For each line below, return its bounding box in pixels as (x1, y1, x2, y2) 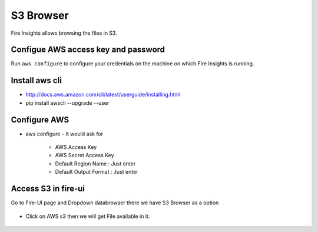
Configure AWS (11, 115, 69, 125)
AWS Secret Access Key (55, 152, 114, 159)
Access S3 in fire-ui (11, 184, 85, 194)
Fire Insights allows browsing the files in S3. (11, 29, 117, 37)
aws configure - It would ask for (25, 130, 103, 137)
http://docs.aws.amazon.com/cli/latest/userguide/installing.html (25, 91, 181, 98)
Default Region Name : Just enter (55, 160, 136, 167)
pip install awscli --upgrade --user (25, 99, 110, 106)
